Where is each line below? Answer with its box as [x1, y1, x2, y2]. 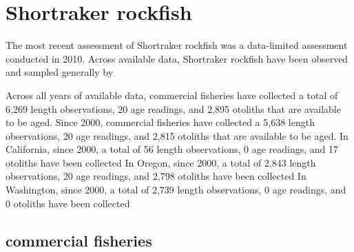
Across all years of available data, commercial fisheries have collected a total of [6, 87, 338, 102]
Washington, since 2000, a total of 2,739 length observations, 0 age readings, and [6, 182, 346, 197]
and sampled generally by [6, 65, 114, 79]
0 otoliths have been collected [6, 196, 130, 210]
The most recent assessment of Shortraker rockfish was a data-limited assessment [6, 38, 348, 52]
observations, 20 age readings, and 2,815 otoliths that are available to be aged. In [6, 128, 348, 143]
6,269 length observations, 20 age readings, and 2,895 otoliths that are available [6, 101, 341, 116]
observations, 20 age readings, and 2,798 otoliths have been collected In [6, 169, 306, 183]
